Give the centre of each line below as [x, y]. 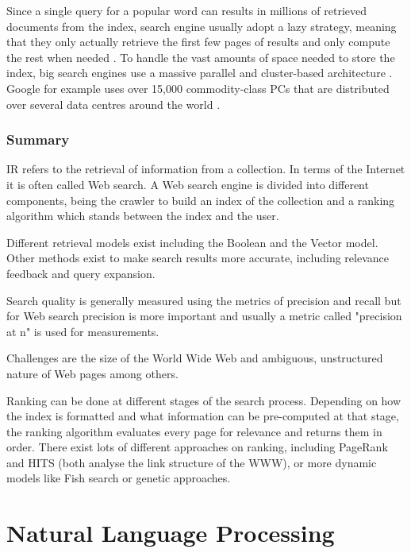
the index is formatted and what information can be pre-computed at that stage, [203, 416]
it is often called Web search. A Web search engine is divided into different [188, 184]
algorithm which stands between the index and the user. [143, 216]
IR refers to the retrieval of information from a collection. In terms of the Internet [206, 169]
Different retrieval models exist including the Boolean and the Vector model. [192, 242]
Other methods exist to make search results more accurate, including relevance [198, 258]
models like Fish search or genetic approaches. [119, 478]
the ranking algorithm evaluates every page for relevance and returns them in [194, 431]
